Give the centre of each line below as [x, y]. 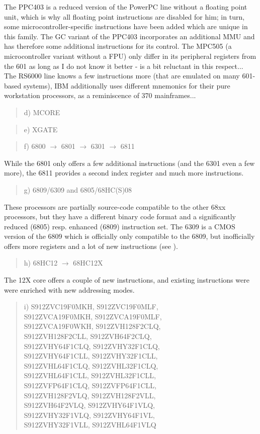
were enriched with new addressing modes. [69, 289]
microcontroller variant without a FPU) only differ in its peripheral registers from [130, 56]
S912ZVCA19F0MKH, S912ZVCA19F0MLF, [93, 316]
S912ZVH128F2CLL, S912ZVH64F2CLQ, [88, 336]
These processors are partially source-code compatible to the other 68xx [115, 206]
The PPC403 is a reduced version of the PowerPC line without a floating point [126, 7]
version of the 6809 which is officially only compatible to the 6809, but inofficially [129, 236]
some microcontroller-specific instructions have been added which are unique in [126, 26]
